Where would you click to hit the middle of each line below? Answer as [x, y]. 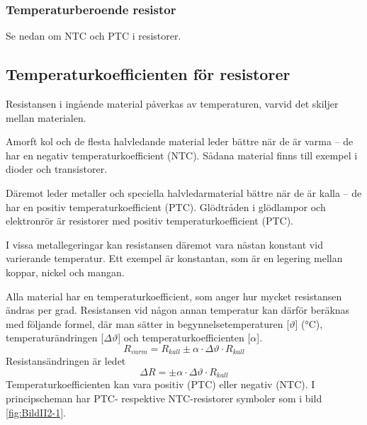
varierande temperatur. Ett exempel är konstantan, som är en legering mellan [174, 258]
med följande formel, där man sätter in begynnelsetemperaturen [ [148, 323]
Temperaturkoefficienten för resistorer [148, 74]
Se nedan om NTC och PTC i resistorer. [94, 36]
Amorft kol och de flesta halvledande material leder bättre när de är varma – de [180, 141]
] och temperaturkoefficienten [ [184, 338]
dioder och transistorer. [57, 169]
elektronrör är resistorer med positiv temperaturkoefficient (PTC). [149, 221]
